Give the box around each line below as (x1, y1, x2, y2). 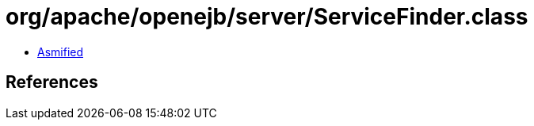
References (6, 72, 98, 93)
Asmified (37, 44, 84, 59)
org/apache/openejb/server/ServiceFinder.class (6, 3, 528, 30)
